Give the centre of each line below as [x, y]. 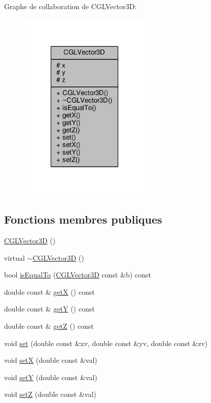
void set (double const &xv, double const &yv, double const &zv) [106, 343]
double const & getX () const [49, 291]
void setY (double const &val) [51, 377]
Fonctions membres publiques [83, 219]
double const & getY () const [49, 309]
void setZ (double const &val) [50, 394]
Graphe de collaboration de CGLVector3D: [71, 6]
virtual [14, 257]
